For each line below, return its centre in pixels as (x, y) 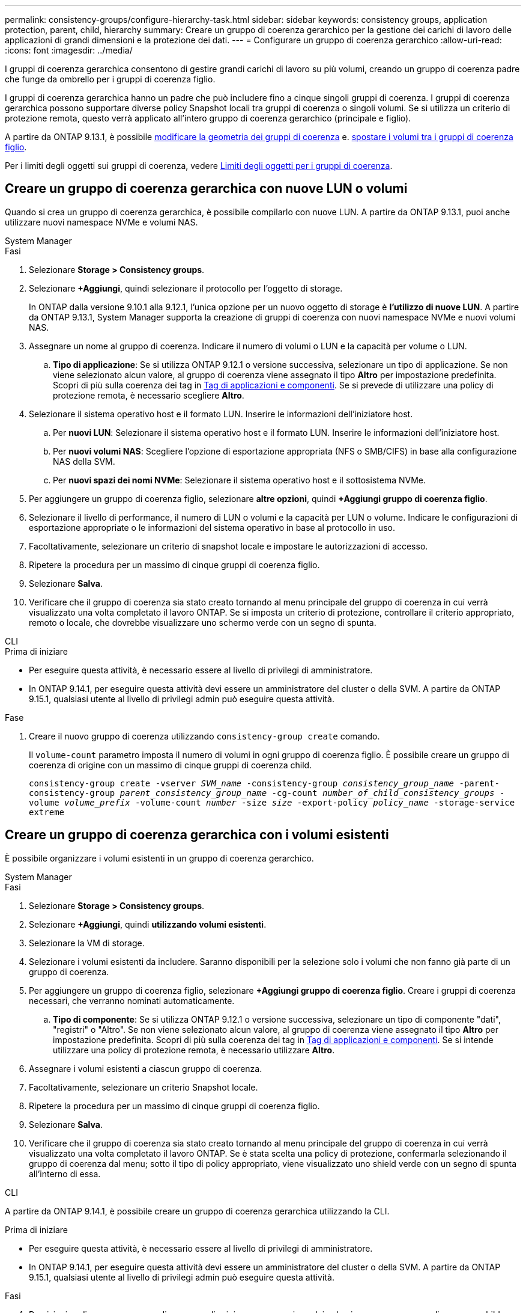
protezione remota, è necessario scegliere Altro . (149, 395)
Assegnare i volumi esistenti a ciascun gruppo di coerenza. (146, 1068)
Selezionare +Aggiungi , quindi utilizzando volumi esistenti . (148, 924)
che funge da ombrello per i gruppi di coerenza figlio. (110, 79)
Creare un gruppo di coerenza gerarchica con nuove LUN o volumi (206, 189)
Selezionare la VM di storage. (87, 943)
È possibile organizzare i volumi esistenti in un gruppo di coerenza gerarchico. (159, 858)
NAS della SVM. (84, 461)
